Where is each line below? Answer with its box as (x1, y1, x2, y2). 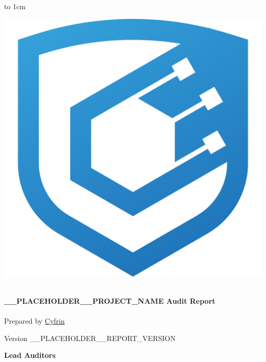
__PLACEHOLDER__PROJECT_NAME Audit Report (4, 295, 215, 306)
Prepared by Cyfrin (4, 315, 65, 326)
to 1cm (4, 1, 26, 11)
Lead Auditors (4, 350, 56, 360)
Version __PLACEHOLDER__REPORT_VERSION (4, 332, 176, 343)
